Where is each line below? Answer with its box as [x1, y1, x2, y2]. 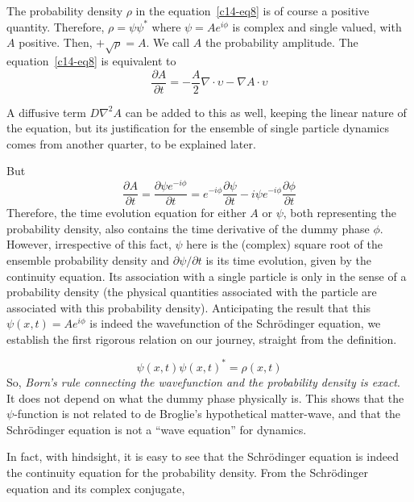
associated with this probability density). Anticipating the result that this [6, 299, 371, 316]
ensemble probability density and [6, 251, 170, 268]
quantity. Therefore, [6, 18, 105, 35]
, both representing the [283, 204, 396, 221]
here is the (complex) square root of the [186, 236, 383, 253]
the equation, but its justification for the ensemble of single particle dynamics [6, 119, 389, 136]
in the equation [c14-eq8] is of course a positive [135, 2, 370, 19]
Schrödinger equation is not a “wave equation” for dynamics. [6, 420, 307, 437]
